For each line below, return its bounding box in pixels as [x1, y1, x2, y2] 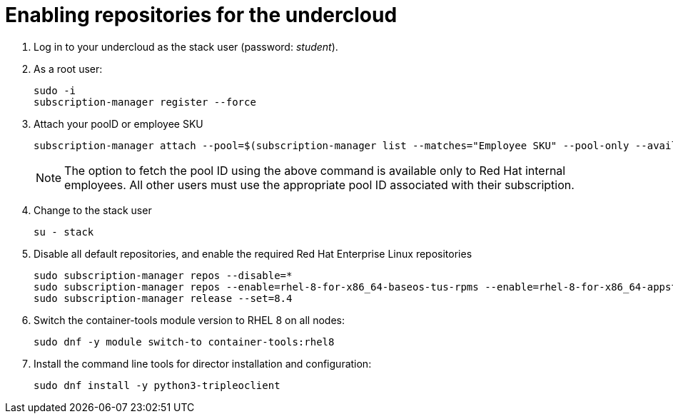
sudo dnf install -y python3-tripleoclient [34, 379, 280, 391]
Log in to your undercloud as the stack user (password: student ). [34, 40, 338, 53]
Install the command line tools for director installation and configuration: [34, 357, 372, 370]
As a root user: [34, 62, 103, 75]
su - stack [34, 226, 94, 238]
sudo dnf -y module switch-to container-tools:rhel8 [34, 335, 335, 348]
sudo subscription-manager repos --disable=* [34, 269, 293, 281]
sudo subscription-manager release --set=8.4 [34, 292, 293, 304]
